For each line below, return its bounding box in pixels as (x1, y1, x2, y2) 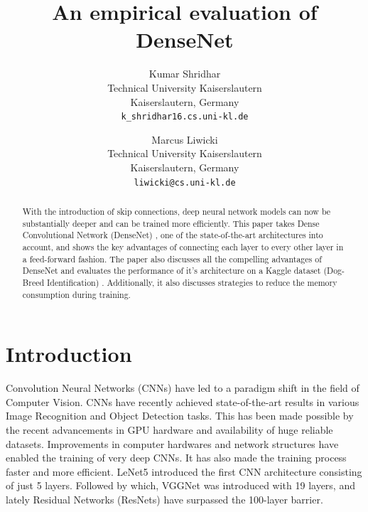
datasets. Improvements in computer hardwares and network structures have (6, 436, 339, 451)
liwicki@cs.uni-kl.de (134, 177, 236, 188)
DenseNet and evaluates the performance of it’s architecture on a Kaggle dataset (22, 265, 321, 277)
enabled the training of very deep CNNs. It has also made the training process (6, 450, 347, 465)
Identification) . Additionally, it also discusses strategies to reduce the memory (47, 276, 337, 288)
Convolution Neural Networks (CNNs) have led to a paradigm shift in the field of (6, 380, 359, 395)
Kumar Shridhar (148, 66, 221, 81)
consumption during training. (22, 288, 131, 300)
